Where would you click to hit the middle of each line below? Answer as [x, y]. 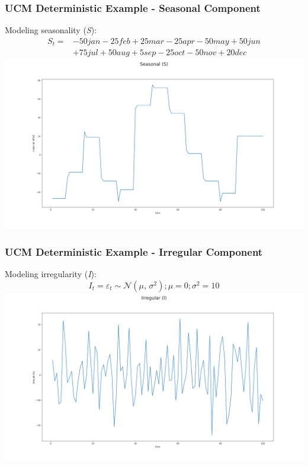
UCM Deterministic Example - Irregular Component [134, 251]
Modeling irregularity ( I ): [51, 274]
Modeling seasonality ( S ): [51, 30]
